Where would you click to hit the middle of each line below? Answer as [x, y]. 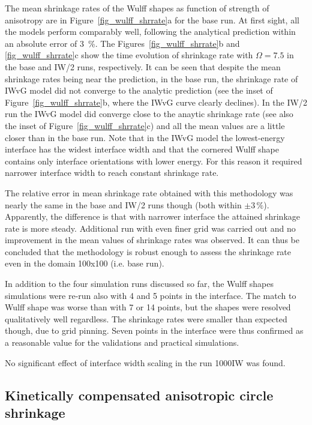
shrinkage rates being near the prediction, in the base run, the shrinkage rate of [151, 78]
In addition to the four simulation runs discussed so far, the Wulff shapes [139, 284]
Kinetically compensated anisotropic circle [139, 395]
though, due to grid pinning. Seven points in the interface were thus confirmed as [154, 330]
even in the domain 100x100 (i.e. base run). [85, 263]
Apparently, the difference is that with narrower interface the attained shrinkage [152, 216]
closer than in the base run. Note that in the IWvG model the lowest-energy [145, 137]
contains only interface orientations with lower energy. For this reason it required [154, 161]
